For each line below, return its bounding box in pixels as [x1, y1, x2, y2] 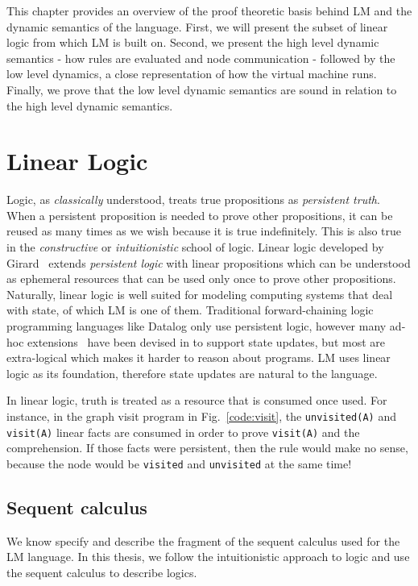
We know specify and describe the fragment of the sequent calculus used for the [6, 532, 400, 549]
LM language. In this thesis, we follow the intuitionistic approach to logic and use [6, 548, 410, 565]
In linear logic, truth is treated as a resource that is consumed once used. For [6, 392, 387, 409]
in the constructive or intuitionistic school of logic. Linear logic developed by [6, 239, 384, 256]
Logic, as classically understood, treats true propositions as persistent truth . [6, 191, 380, 208]
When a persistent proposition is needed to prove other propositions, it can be [6, 206, 393, 223]
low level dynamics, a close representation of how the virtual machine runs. [6, 65, 377, 82]
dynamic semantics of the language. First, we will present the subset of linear [6, 18, 388, 35]
